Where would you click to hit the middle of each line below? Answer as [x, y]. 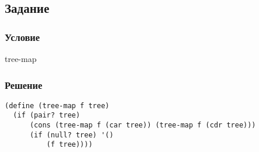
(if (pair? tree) [46, 115]
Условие [22, 37]
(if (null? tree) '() [72, 135]
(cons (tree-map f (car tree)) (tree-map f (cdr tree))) [143, 125]
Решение [24, 84]
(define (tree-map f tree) [57, 106]
